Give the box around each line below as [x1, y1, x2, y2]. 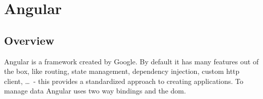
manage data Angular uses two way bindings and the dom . [4, 85, 186, 96]
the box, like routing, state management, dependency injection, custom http [4, 66, 240, 76]
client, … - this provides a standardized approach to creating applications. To [4, 75, 244, 86]
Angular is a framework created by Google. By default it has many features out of [4, 56, 259, 66]
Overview [4, 32, 55, 48]
